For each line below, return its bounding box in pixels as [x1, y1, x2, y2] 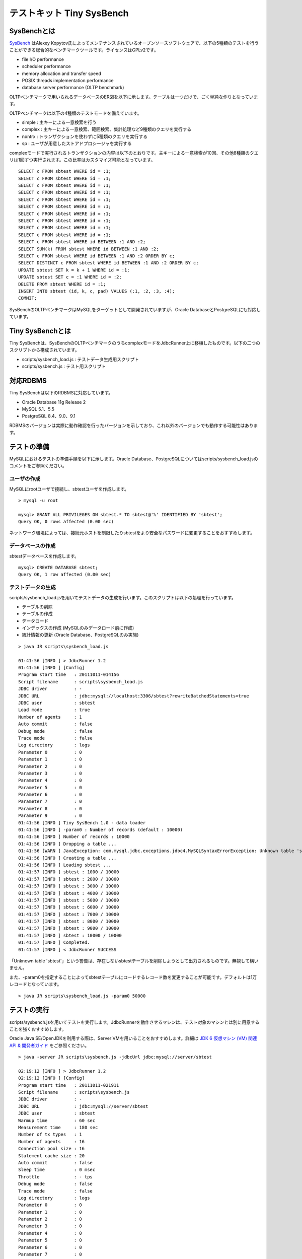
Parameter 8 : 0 [18, 806, 83, 811]
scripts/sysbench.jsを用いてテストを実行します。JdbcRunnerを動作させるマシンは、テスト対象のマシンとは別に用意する [9, 1019, 260, 1025]
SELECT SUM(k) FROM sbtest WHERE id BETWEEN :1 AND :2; [18, 246, 159, 252]
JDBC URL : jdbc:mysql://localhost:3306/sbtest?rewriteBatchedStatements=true [18, 693, 249, 698]
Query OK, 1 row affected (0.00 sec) [18, 572, 112, 578]
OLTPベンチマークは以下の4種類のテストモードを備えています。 [9, 110, 142, 116]
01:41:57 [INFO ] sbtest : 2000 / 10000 [18, 876, 119, 882]
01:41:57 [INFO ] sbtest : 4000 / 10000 [18, 890, 119, 896]
